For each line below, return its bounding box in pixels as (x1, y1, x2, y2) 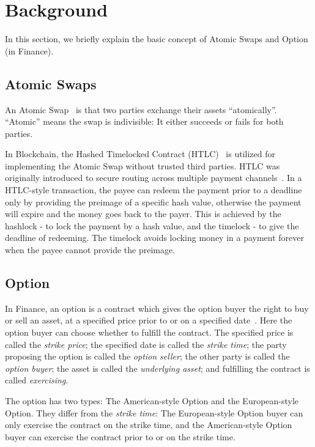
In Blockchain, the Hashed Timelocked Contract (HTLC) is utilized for (5, 147, 275, 160)
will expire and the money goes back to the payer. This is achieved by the (5, 207, 281, 220)
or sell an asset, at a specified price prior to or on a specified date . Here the (5, 314, 292, 327)
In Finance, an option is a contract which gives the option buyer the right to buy (5, 301, 309, 314)
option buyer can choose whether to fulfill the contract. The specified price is (5, 326, 294, 339)
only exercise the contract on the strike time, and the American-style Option (5, 418, 292, 431)
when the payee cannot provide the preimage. (5, 243, 176, 256)
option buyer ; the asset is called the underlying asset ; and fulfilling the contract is (5, 361, 310, 374)
